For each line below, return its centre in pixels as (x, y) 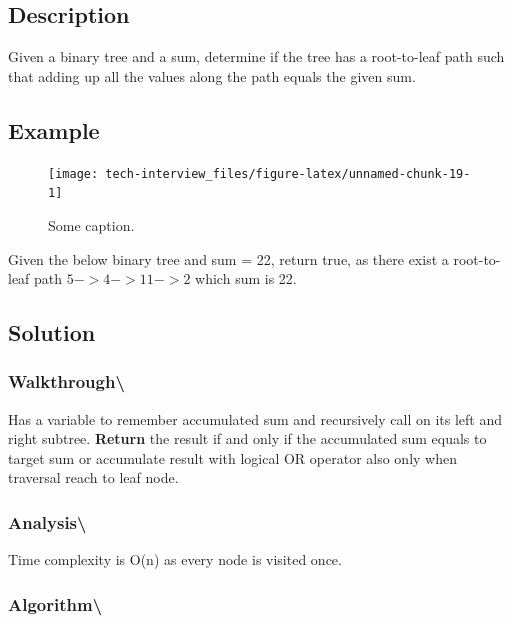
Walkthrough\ (66, 381)
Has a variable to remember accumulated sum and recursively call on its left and (255, 418)
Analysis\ (47, 521)
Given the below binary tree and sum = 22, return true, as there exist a (228, 258)
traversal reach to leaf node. (93, 477)
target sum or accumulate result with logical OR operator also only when (232, 457)
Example (54, 129)
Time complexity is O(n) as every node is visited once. (175, 559)
